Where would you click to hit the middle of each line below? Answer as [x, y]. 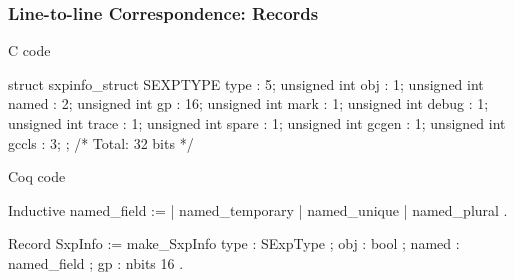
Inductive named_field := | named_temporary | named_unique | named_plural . [258, 209]
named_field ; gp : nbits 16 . [96, 262]
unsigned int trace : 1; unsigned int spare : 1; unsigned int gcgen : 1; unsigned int [257, 123]
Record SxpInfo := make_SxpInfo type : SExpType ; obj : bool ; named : [234, 243]
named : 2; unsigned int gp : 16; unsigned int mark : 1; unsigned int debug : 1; [248, 103]
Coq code [37, 176]
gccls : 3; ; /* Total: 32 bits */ [101, 142]
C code [29, 50]
